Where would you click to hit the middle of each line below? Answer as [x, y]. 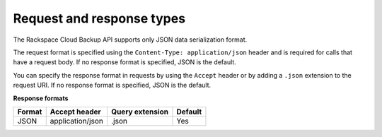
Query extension [140, 112]
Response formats [41, 98]
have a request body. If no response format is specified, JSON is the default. [125, 62]
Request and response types [99, 18]
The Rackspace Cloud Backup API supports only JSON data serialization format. [130, 40]
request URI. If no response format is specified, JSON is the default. [112, 85]
